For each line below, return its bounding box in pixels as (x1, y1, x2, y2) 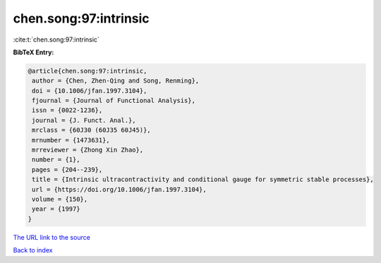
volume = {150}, (32, 195, 88, 203)
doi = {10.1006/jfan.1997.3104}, (32, 87, 147, 94)
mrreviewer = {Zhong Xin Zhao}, (32, 146, 144, 154)
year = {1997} (32, 205, 80, 213)
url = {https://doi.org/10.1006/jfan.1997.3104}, (32, 185, 207, 193)
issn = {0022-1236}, (32, 106, 103, 114)
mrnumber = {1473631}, (32, 136, 111, 144)
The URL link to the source (13, 233, 91, 241)
